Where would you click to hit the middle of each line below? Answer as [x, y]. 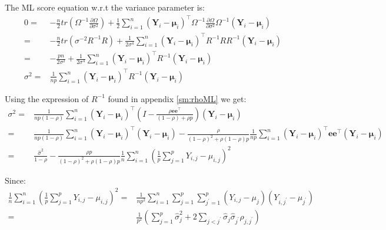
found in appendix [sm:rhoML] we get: [177, 98]
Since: [15, 180]
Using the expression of [47, 98]
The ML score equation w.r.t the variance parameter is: [105, 7]
